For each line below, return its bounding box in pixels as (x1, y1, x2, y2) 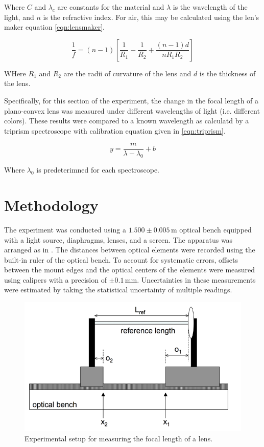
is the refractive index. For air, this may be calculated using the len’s (43, 11, 259, 22)
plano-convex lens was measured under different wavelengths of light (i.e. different (4, 105, 260, 116)
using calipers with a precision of (4, 274, 107, 285)
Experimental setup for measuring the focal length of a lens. (25, 433, 213, 443)
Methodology (4, 194, 99, 215)
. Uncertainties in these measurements (137, 274, 256, 285)
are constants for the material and (57, 2, 164, 12)
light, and (4, 11, 34, 22)
